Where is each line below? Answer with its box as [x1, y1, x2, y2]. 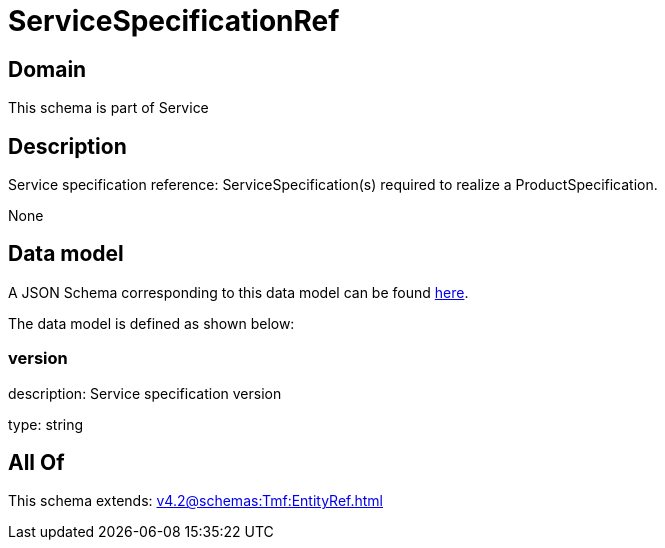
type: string [8, 415, 84, 433]
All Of [8, 450, 65, 476]
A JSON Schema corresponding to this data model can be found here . [8, 283, 469, 301]
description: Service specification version [8, 384, 282, 402]
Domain [8, 56, 87, 82]
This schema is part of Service [8, 99, 209, 117]
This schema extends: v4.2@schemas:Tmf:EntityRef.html [8, 492, 384, 510]
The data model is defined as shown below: [8, 314, 295, 332]
